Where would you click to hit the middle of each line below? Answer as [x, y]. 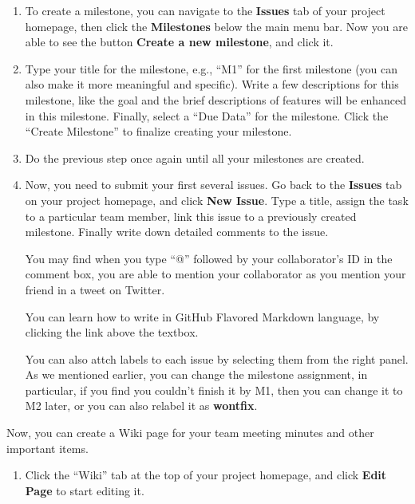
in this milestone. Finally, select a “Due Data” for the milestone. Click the [207, 115]
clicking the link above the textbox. [112, 332]
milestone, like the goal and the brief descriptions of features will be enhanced [215, 99]
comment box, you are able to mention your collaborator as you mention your [215, 274]
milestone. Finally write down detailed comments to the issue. [177, 232]
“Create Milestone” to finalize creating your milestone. [158, 131]
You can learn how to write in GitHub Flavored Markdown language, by [202, 316]
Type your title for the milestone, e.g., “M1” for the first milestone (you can [211, 68]
